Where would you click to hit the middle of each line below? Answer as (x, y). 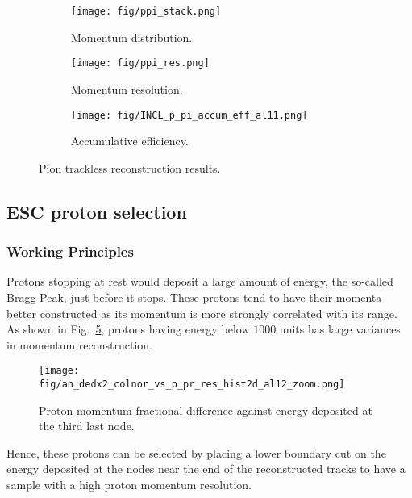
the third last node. (87, 426)
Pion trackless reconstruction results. (130, 167)
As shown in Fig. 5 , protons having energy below (128, 329)
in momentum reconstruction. (79, 344)
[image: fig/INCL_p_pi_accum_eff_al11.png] (189, 115)
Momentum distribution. (132, 37)
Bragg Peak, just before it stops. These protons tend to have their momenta (194, 297)
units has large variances (340, 329)
